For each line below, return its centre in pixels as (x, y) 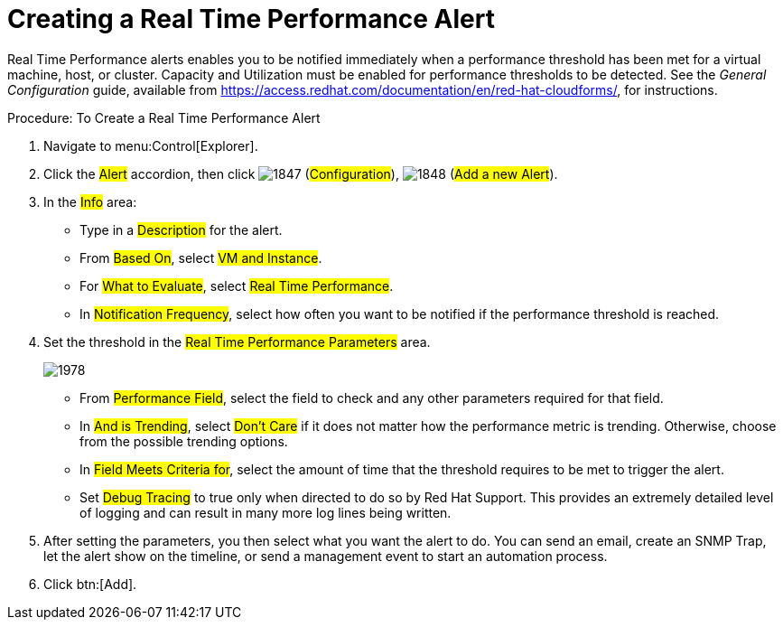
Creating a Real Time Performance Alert (251, 19)
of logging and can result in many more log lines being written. (266, 512)
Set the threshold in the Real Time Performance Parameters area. (237, 342)
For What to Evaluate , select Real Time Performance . (237, 285)
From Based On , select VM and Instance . (201, 257)
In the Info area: (90, 201)
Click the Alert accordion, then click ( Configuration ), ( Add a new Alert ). (301, 173)
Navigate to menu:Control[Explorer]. (151, 145)
